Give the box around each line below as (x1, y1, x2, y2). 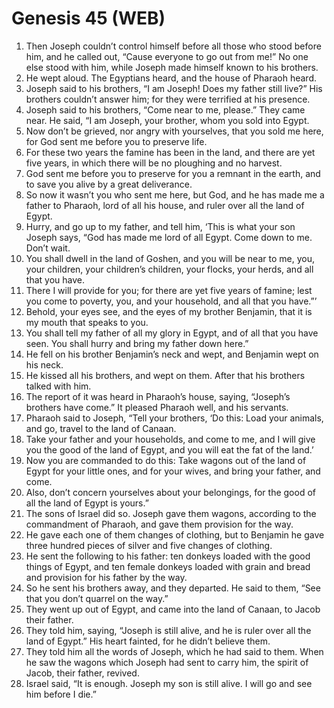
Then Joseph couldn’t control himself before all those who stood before (25, 40, 322, 52)
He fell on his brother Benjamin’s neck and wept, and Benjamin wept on (25, 348, 319, 360)
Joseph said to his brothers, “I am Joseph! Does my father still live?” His (25, 82, 323, 94)
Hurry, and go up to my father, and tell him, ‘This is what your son (25, 220, 296, 232)
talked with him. (25, 380, 92, 392)
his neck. (25, 358, 64, 371)
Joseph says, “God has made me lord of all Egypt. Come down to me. (25, 231, 313, 243)
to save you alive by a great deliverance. (25, 178, 193, 190)
